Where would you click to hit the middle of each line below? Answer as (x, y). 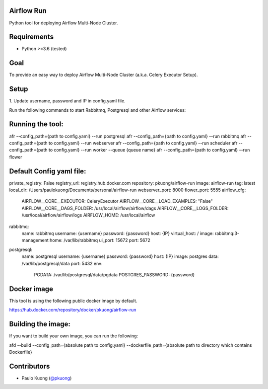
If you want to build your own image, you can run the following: (74, 336)
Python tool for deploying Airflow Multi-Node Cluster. (64, 23)
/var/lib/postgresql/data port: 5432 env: (62, 263)
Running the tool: (36, 124)
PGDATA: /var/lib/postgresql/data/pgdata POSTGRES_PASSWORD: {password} (114, 274)
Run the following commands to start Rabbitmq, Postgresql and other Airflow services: (98, 110)
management (35, 240)
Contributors (30, 366)
